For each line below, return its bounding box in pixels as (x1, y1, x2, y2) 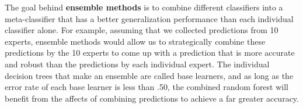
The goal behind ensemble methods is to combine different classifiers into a (5, 1, 283, 13)
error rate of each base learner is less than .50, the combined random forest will (5, 81, 288, 93)
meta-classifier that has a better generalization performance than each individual (5, 12, 294, 24)
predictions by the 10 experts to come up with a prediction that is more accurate (5, 46, 295, 59)
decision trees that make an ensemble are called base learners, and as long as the (5, 69, 294, 81)
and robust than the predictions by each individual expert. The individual (5, 57, 270, 70)
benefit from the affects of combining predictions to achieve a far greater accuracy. (5, 92, 299, 104)
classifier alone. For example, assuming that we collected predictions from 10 (5, 24, 278, 36)
